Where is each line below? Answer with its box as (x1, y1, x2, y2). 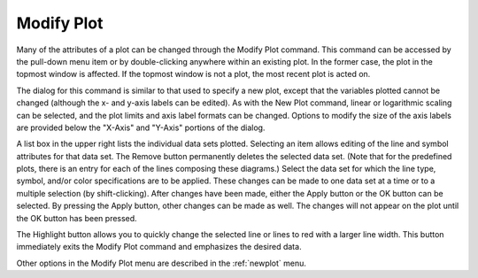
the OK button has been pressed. (16, 212, 137, 223)
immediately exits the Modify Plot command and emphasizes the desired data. (16, 242, 302, 252)
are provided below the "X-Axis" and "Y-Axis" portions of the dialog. (16, 122, 266, 133)
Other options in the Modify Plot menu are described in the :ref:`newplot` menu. (16, 258, 307, 268)
